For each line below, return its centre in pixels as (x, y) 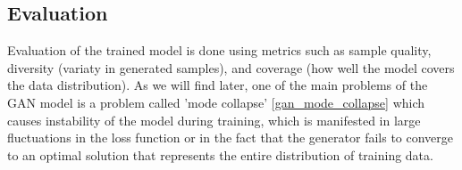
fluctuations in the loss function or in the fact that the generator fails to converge (231, 138)
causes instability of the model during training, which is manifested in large (214, 120)
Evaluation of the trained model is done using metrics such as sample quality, (219, 50)
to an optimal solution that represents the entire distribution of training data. (220, 154)
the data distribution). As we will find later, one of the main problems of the (218, 85)
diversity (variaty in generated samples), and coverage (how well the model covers (231, 67)
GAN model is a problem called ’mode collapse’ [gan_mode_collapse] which (216, 102)
